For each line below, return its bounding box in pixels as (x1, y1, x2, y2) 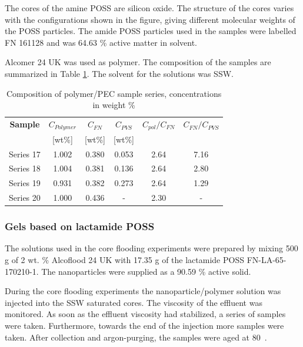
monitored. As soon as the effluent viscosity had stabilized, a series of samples (5, 308, 286, 320)
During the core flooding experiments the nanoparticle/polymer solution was (5, 285, 281, 297)
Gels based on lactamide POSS (5, 219, 155, 234)
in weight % (92, 99, 135, 111)
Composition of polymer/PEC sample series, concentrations (6, 87, 222, 99)
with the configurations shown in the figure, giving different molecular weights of (5, 13, 295, 25)
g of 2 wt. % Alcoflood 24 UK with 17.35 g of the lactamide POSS (5, 253, 244, 265)
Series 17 (9, 147, 41, 160)
